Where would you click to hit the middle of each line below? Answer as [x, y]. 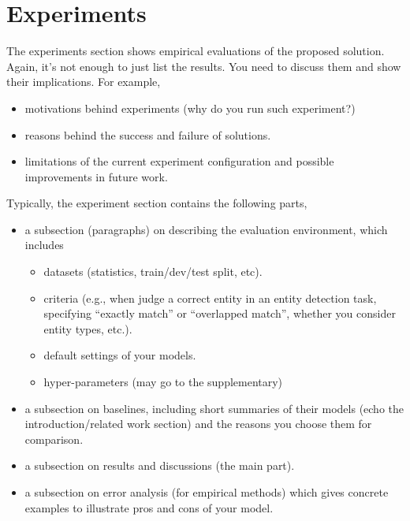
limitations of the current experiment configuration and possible [179, 161]
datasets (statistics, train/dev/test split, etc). [153, 272]
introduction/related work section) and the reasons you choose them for [198, 424]
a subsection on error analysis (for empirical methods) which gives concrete [207, 492]
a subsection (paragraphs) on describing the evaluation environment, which [206, 229]
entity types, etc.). [88, 328]
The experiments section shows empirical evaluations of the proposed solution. [196, 51]
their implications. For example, [84, 82]
